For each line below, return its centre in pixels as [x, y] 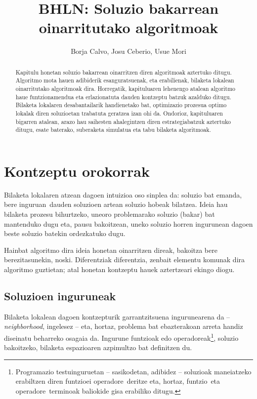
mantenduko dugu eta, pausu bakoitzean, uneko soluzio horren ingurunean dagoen [128, 223]
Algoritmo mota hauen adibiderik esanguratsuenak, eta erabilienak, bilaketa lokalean [125, 80]
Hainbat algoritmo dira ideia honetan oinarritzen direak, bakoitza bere [111, 250]
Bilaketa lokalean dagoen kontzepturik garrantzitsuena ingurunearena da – [117, 316]
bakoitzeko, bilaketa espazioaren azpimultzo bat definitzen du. [98, 347]
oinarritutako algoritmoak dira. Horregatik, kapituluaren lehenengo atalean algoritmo [126, 89]
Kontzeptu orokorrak [77, 171]
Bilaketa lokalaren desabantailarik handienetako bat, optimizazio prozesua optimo [121, 105]
